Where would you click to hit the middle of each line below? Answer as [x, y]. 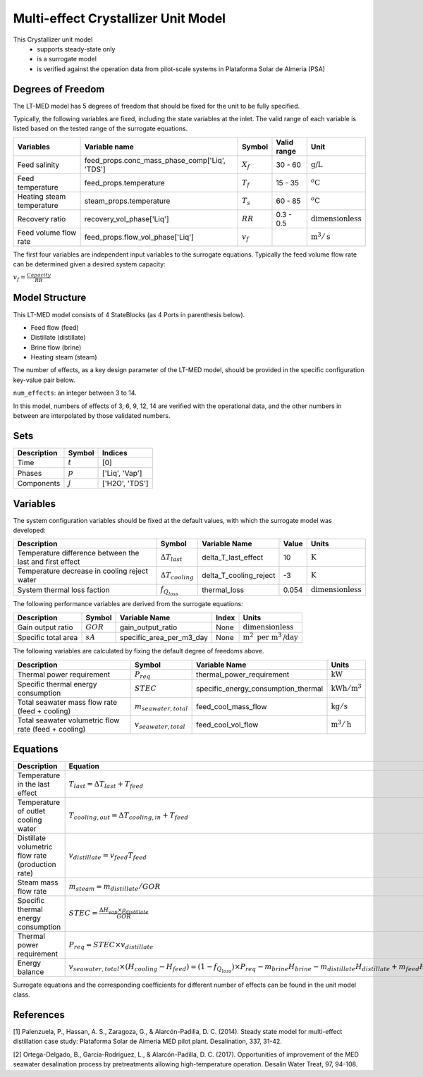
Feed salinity [38, 164]
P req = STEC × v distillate [111, 945]
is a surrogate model [67, 59]
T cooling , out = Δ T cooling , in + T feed [129, 816]
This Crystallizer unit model [53, 39]
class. [22, 995]
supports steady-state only [76, 49]
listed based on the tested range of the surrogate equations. [100, 129]
